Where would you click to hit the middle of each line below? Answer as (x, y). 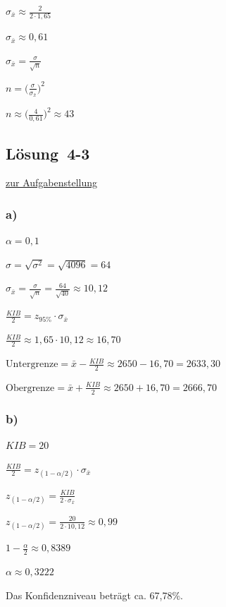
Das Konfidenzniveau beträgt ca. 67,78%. (94, 595)
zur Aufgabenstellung (52, 182)
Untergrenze (32, 365)
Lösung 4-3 (48, 153)
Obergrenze (30, 388)
